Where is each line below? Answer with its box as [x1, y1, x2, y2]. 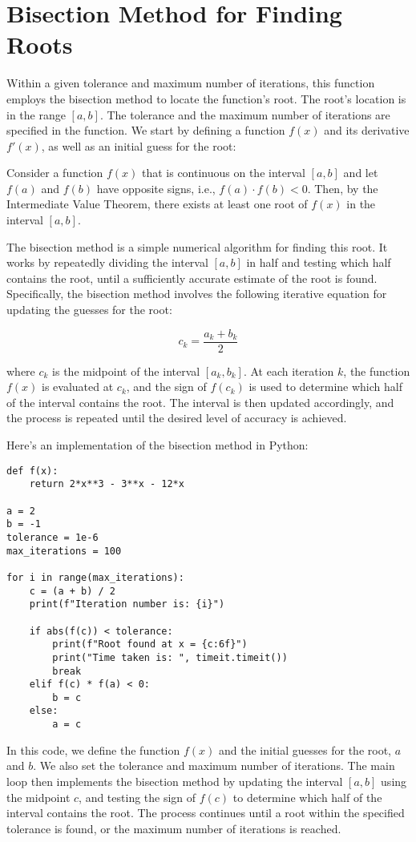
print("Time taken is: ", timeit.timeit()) [52, 651, 288, 663]
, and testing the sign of [79, 788, 196, 805]
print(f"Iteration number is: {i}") [29, 598, 225, 610]
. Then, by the [307, 179, 378, 196]
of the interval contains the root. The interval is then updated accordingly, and [6, 393, 394, 410]
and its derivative [324, 122, 410, 139]
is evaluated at [42, 378, 114, 395]
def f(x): [6, 465, 59, 477]
